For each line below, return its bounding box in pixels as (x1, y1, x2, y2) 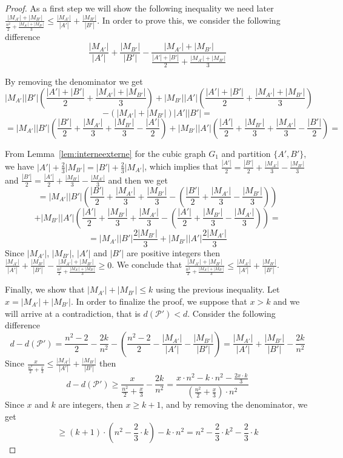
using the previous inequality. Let (155, 283, 280, 296)
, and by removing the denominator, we (161, 398, 308, 411)
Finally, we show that (5, 283, 85, 296)
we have (5, 160, 35, 173)
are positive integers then (126, 246, 221, 259)
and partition (221, 147, 271, 159)
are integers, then (58, 398, 123, 411)
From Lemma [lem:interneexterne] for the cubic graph (5, 147, 206, 159)
